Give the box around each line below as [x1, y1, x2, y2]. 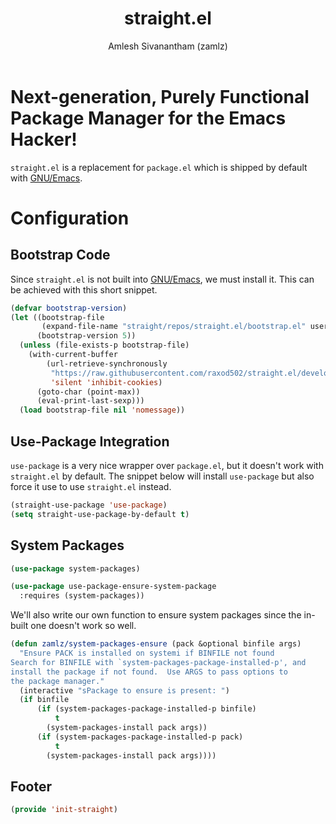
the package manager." [10, 676, 105, 686]
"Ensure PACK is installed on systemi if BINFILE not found [19, 648, 275, 659]
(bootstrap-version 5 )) [36, 331, 137, 341]
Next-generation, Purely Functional [10, 85, 310, 108]
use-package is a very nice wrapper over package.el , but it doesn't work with [10, 460, 324, 471]
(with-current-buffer [28, 350, 118, 360]
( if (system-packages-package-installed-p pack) [36, 732, 244, 742]
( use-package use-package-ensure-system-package [10, 582, 217, 592]
